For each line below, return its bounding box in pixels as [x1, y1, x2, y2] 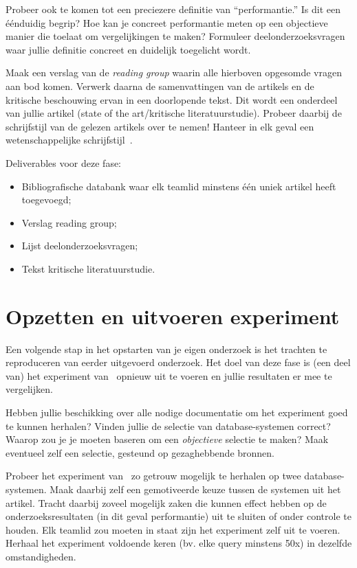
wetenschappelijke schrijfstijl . [6, 133, 133, 147]
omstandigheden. [6, 549, 76, 563]
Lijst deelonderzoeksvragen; [21, 238, 138, 253]
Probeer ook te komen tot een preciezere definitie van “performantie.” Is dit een [6, 2, 340, 16]
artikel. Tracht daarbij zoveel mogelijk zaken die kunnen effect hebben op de [6, 495, 327, 510]
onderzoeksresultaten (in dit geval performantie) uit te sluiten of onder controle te [6, 509, 351, 523]
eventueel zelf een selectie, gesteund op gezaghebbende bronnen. [6, 445, 274, 459]
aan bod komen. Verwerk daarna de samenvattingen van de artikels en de [6, 78, 314, 93]
